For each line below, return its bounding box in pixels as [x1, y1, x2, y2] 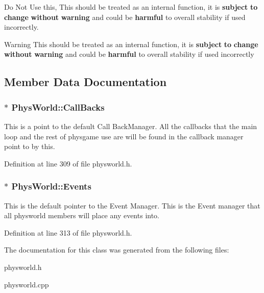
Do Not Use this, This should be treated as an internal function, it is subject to [4, 2, 258, 12]
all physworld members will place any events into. [4, 210, 160, 221]
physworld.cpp [4, 279, 49, 289]
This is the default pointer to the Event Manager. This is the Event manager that [4, 200, 260, 211]
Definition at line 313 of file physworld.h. [4, 227, 132, 238]
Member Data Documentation [4, 74, 167, 90]
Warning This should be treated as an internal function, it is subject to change [4, 38, 258, 49]
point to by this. [4, 141, 55, 152]
